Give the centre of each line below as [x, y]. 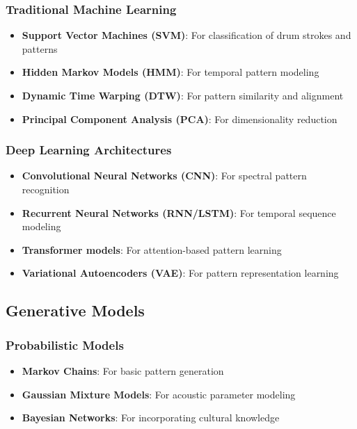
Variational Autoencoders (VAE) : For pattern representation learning [180, 273]
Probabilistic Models [65, 345]
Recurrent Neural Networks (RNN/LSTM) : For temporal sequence [179, 212]
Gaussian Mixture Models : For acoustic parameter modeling [159, 394]
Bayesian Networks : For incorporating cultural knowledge [151, 418]
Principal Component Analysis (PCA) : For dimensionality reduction [180, 119]
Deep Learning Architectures [89, 150]
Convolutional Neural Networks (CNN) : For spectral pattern [164, 176]
